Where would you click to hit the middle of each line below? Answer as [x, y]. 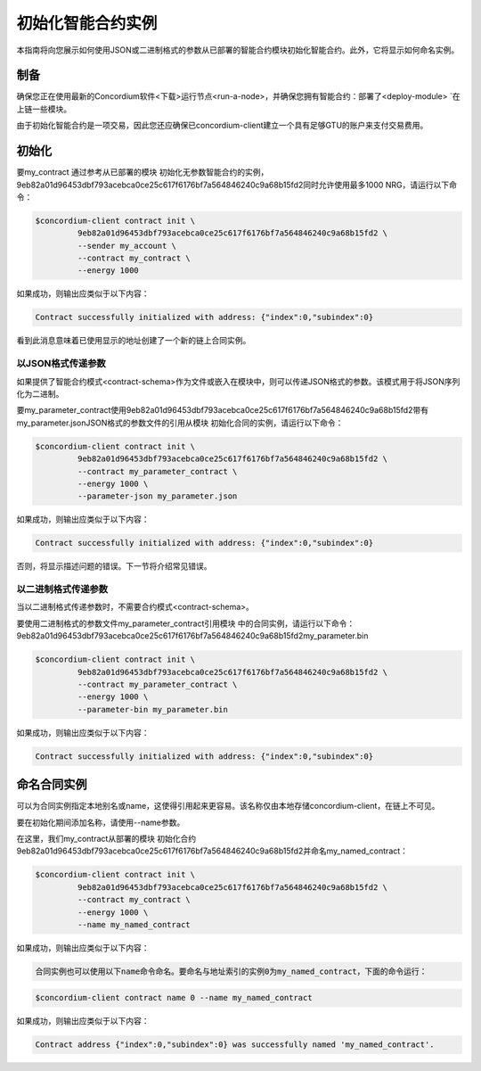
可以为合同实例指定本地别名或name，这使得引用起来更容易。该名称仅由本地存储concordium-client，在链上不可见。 [228, 806]
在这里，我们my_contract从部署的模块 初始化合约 [106, 838]
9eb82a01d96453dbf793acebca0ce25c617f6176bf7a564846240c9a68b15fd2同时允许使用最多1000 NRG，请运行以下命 [237, 185]
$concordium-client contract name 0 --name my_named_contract [174, 998]
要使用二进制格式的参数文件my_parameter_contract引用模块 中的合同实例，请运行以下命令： [186, 623]
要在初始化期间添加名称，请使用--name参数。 [101, 822]
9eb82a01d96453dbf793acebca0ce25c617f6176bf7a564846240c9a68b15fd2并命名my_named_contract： [212, 851]
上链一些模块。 [44, 109]
